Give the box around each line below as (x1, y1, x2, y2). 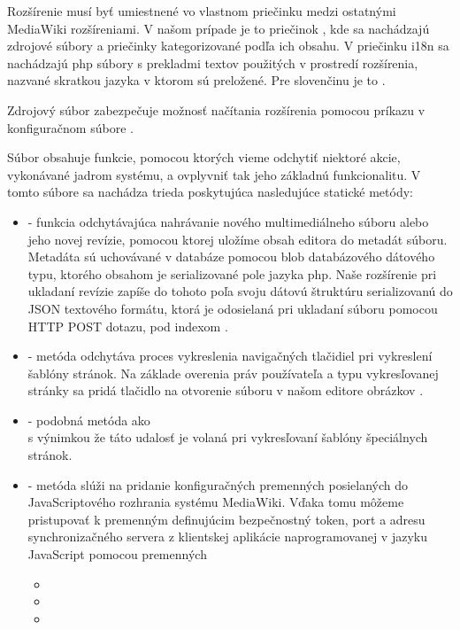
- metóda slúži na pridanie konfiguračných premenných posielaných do (27, 475, 409, 494)
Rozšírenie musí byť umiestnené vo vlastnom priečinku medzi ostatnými (7, 2, 396, 19)
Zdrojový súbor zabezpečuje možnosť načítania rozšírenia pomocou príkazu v (7, 100, 425, 119)
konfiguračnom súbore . (7, 118, 134, 136)
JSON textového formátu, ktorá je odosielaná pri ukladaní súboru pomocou (27, 299, 438, 317)
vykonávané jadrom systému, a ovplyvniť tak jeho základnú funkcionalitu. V (7, 165, 421, 183)
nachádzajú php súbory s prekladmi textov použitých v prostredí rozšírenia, (7, 53, 418, 72)
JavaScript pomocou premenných (27, 545, 207, 564)
